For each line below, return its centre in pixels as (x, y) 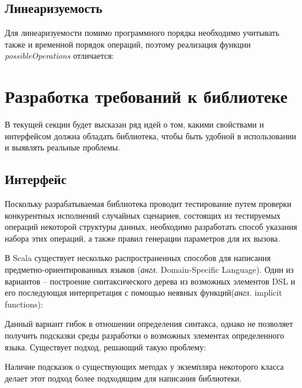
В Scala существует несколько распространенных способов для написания (138, 258)
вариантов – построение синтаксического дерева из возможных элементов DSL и (150, 281)
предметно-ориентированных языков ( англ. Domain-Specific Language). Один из (149, 270)
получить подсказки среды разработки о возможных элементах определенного (145, 335)
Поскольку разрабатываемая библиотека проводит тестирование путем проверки (148, 204)
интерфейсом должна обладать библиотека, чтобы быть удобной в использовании (151, 136)
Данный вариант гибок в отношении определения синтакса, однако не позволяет (149, 324)
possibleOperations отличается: (59, 56)
